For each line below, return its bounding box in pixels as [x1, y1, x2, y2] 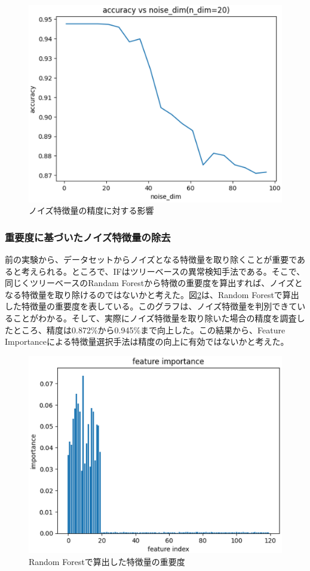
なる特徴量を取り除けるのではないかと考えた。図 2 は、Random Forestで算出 [5, 288, 299, 300]
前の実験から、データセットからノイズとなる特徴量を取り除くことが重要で [5, 253, 297, 265]
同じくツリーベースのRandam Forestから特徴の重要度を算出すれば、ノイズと [5, 277, 303, 289]
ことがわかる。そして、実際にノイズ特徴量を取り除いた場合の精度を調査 [13, 311, 297, 324]
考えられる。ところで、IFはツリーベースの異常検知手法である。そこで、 [21, 265, 305, 277]
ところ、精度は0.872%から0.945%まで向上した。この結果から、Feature [13, 323, 286, 336]
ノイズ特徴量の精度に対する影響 [29, 204, 154, 217]
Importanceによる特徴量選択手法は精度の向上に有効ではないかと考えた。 [5, 335, 289, 348]
